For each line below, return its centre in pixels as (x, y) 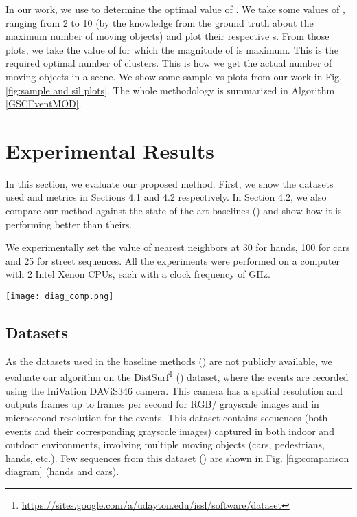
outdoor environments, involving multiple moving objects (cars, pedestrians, (165, 444)
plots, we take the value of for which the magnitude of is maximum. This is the (172, 49)
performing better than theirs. (69, 224)
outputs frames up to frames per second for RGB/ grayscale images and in (162, 404)
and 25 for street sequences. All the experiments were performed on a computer (173, 260)
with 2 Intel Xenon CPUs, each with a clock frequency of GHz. (138, 274)
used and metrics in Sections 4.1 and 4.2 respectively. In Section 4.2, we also (166, 197)
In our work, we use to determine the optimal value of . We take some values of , (175, 9)
